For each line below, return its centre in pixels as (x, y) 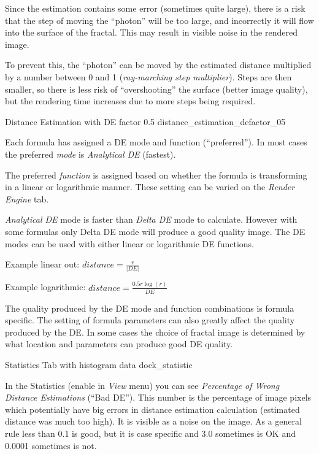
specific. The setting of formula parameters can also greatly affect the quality (150, 320)
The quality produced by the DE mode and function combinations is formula (150, 308)
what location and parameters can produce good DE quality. (119, 344)
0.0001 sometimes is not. (51, 445)
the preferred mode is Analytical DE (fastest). (90, 154)
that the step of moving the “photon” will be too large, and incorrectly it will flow (159, 20)
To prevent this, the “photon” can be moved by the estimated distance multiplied (158, 65)
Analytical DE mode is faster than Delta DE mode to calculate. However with (151, 219)
